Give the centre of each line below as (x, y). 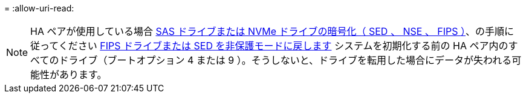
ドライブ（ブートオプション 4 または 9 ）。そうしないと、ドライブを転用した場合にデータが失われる (285, 60)
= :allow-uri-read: (39, 8)
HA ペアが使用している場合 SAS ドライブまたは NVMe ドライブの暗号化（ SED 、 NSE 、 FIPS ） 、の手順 (268, 31)
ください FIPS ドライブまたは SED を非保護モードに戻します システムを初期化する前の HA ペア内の (283, 46)
